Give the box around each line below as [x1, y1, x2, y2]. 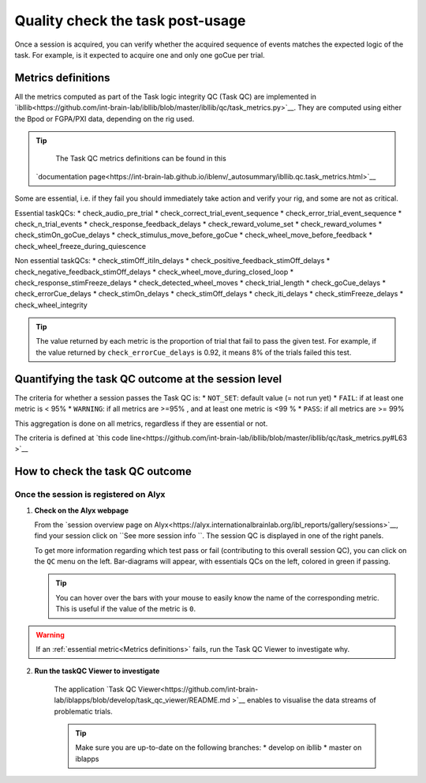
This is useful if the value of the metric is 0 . [55, 604, 196, 614]
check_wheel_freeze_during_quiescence [14, 241, 147, 250]
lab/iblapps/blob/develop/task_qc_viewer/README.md [54, 695, 230, 705]
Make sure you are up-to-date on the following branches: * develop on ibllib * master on [75, 743, 362, 752]
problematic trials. [54, 706, 114, 716]
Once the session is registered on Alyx [14, 489, 166, 500]
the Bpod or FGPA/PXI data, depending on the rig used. [14, 114, 195, 123]
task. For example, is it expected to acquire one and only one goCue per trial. [14, 50, 265, 59]
